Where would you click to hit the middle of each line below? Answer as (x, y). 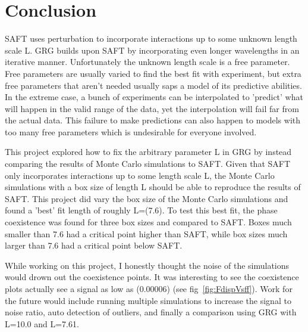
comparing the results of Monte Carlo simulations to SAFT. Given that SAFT (148, 164)
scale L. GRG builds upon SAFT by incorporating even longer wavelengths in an (152, 50)
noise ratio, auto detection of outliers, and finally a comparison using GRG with (151, 312)
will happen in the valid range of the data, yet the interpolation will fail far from (152, 108)
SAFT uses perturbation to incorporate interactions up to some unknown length (151, 38)
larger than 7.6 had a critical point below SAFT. (94, 245)
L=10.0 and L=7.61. (42, 323)
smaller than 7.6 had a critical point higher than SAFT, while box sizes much (146, 233)
